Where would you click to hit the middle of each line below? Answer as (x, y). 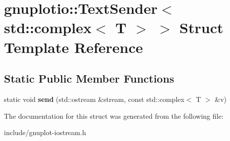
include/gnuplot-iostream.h (45, 132)
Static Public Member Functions (89, 78)
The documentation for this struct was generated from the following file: (114, 116)
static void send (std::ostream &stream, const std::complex (94, 99)
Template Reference (74, 47)
